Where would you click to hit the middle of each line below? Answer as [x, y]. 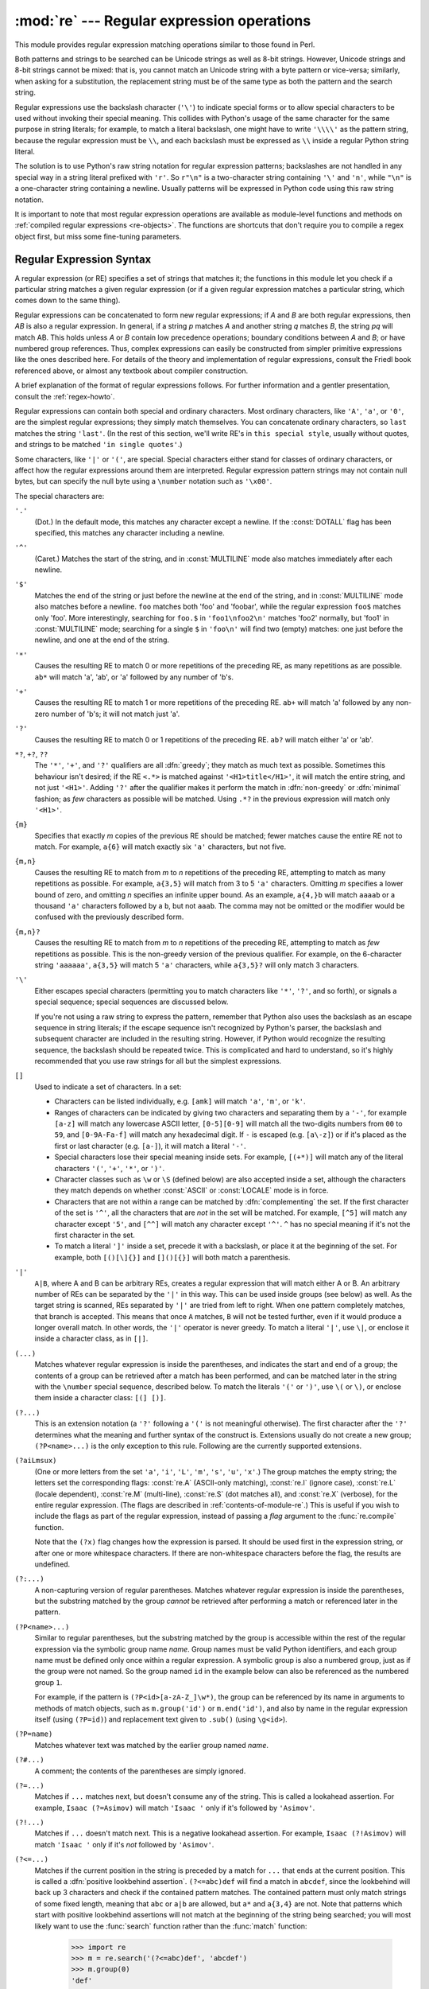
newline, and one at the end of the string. [102, 640]
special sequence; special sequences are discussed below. [131, 1002]
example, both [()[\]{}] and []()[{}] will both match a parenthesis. [172, 1257]
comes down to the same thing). [68, 300]
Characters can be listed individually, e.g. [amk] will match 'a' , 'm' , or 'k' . [180, 1101]
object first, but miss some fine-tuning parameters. [98, 236]
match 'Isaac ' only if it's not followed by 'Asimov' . [124, 1844]
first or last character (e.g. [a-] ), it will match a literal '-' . [150, 1146]
